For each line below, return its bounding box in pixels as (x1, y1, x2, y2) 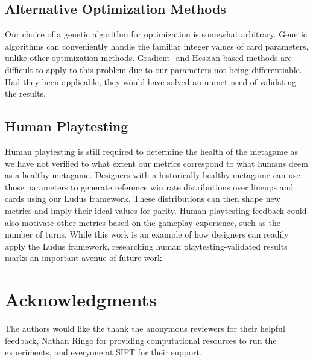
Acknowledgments (5, 287, 157, 312)
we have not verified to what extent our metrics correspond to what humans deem (5, 157, 308, 169)
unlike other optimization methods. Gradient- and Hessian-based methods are (5, 51, 292, 64)
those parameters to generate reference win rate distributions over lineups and (5, 180, 294, 193)
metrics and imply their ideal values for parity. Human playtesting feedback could (5, 204, 307, 216)
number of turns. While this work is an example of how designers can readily (5, 228, 289, 241)
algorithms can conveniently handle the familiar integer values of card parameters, (5, 39, 309, 52)
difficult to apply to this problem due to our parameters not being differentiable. (5, 63, 302, 76)
